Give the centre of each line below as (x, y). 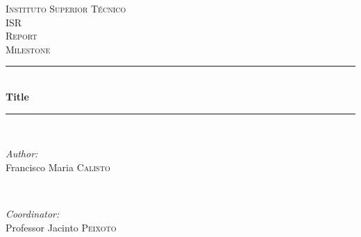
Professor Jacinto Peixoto (61, 227)
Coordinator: (33, 213)
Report (22, 36)
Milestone (28, 49)
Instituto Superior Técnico (66, 8)
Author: (22, 153)
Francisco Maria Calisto (58, 167)
